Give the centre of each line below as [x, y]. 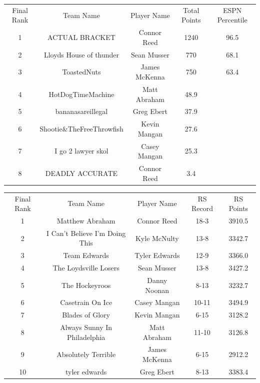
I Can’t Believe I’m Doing [86, 233]
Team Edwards [86, 255]
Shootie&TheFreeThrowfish [81, 128]
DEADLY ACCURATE [81, 173]
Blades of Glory [86, 315]
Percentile [232, 20]
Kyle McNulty [157, 238]
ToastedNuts [81, 72]
